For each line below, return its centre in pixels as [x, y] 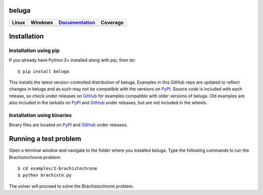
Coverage [112, 22]
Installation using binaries [40, 115]
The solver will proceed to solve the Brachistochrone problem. [71, 186]
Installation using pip [34, 50]
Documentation [77, 22]
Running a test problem [45, 139]
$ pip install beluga [43, 71]
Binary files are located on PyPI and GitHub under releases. [68, 125]
